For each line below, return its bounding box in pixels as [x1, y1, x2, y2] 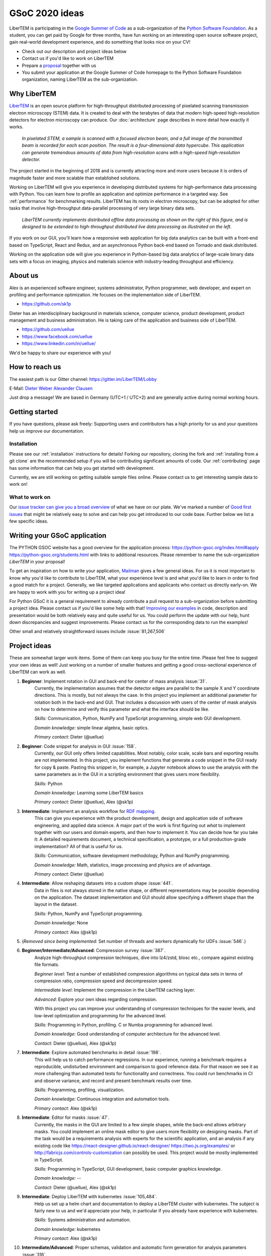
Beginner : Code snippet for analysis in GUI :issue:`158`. [22, 743, 137, 749]
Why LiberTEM [9, 89, 57, 98]
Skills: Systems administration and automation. [34, 1217, 131, 1223]
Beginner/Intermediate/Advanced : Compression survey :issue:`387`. [22, 948, 166, 954]
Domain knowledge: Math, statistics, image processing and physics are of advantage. [34, 862, 212, 868]
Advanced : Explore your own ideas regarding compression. [34, 996, 158, 1002]
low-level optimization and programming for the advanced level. [34, 1012, 167, 1018]
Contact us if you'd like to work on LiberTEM [22, 55, 114, 61]
